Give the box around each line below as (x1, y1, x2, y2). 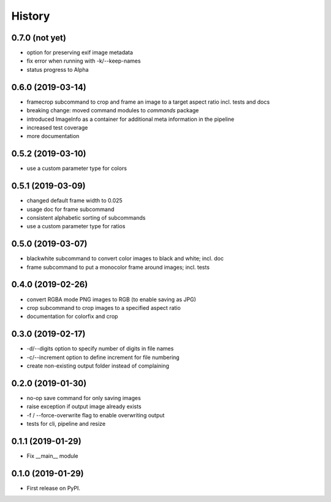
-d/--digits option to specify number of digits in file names (26, 345, 174, 352)
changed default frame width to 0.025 (26, 197, 123, 204)
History (11, 9, 50, 23)
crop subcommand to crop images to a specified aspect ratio (26, 304, 181, 311)
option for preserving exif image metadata (26, 49, 133, 56)
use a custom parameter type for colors (26, 164, 127, 172)
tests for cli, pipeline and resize (26, 420, 106, 428)
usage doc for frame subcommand (26, 206, 115, 213)
